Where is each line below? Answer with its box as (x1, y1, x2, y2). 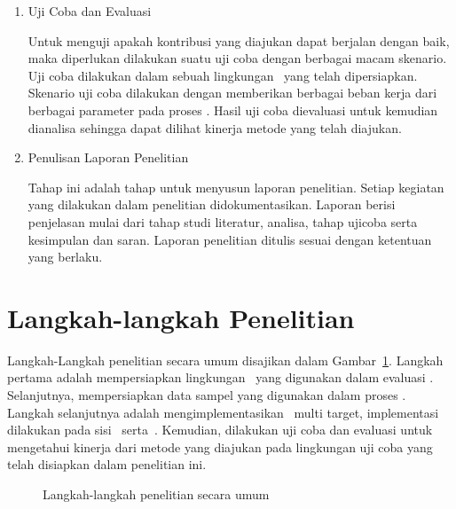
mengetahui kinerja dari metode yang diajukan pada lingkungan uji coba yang (7, 437, 433, 456)
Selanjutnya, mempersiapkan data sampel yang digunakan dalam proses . (7, 386, 406, 404)
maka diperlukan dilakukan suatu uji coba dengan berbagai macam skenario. (28, 49, 447, 67)
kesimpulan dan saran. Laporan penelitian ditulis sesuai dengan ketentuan (28, 230, 432, 248)
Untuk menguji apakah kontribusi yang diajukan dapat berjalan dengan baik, (28, 31, 450, 50)
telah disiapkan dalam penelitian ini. (7, 455, 207, 474)
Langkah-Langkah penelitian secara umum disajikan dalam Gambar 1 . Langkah (7, 350, 444, 369)
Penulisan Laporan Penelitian (28, 148, 189, 167)
